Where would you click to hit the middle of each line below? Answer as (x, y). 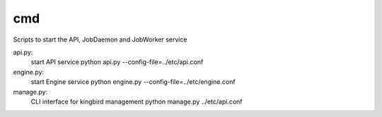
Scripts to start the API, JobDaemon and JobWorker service (100, 39)
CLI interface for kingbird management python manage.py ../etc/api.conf (137, 101)
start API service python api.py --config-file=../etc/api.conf (117, 62)
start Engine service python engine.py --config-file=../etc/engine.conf (133, 82)
